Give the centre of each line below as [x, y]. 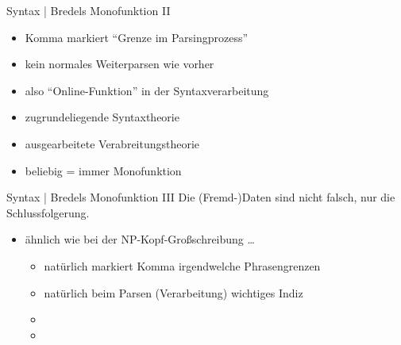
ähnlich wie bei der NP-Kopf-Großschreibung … [140, 239]
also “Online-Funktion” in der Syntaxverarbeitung [147, 90]
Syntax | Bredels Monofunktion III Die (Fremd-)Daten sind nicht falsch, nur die [201, 197]
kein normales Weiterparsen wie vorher [120, 64]
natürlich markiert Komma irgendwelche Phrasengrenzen [182, 265]
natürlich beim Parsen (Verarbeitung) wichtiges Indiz [174, 292]
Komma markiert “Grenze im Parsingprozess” [137, 37]
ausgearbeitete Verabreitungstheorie [112, 143]
